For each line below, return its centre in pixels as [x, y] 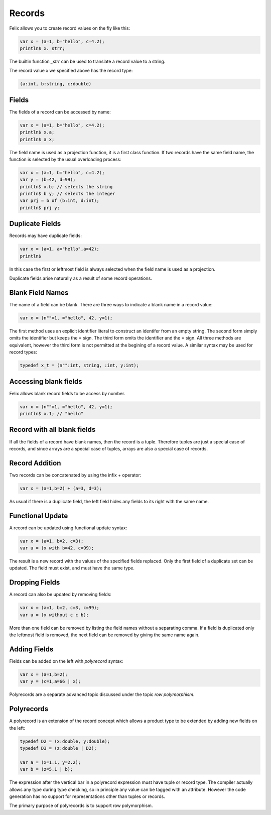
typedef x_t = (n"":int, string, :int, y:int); [79, 366]
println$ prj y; [40, 208]
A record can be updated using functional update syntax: [68, 528]
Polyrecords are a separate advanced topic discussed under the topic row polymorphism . [102, 694]
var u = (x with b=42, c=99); [57, 548]
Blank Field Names [39, 293]
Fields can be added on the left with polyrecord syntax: [66, 661]
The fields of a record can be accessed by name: [60, 112]
